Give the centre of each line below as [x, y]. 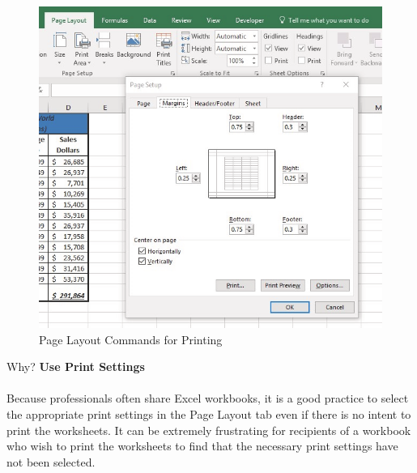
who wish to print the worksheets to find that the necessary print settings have [202, 446]
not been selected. [51, 461]
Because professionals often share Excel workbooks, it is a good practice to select [208, 398]
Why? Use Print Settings [76, 366]
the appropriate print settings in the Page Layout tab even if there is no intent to [209, 413]
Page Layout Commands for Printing [131, 339]
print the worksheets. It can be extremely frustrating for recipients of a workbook [209, 430]
